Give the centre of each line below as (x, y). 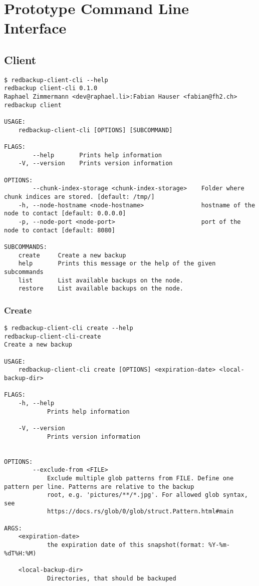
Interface (35, 28)
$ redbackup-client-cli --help (56, 80)
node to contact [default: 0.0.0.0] (65, 214)
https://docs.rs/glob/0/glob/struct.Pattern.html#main (140, 512)
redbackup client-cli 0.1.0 (51, 88)
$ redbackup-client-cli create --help (69, 328)
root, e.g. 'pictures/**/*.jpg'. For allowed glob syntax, (147, 495)
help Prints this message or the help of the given (117, 264)
